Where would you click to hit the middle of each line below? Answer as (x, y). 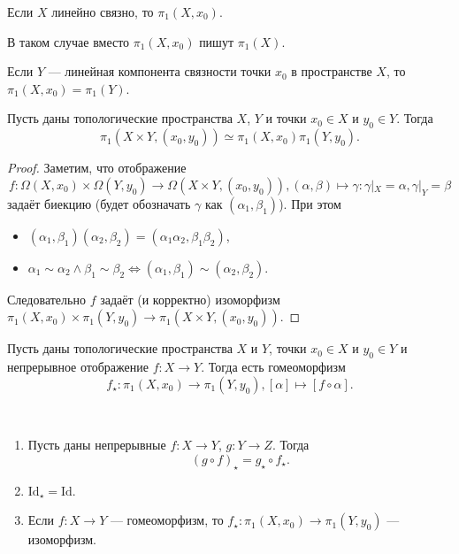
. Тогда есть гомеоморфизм (273, 367)
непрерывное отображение (78, 367)
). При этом (310, 203)
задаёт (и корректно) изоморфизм (190, 299)
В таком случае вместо (69, 41)
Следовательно (46, 299)
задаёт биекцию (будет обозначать (99, 203)
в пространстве (332, 71)
